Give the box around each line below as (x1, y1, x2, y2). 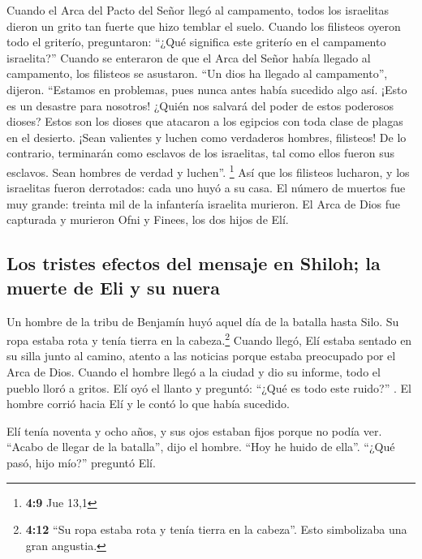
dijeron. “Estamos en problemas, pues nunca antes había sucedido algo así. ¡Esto (6, 80, 407, 97)
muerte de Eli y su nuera (6, 274, 220, 299)
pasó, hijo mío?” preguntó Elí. (6, 454, 156, 471)
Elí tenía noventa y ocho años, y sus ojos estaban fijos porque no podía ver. (6, 422, 382, 439)
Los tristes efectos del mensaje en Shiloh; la (6, 251, 381, 276)
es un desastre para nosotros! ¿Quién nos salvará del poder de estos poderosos (6, 97, 394, 114)
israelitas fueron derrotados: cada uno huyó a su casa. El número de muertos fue (6, 179, 406, 196)
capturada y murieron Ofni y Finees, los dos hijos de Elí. (6, 211, 289, 228)
